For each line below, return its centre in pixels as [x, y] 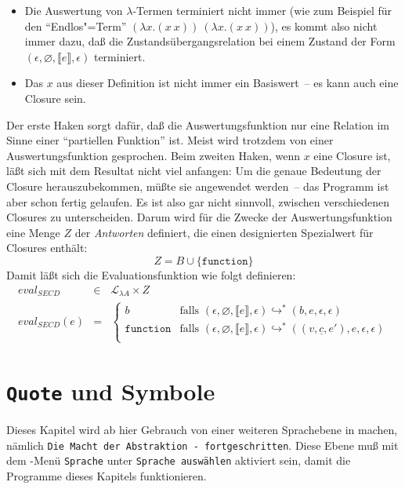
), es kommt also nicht [324, 26]
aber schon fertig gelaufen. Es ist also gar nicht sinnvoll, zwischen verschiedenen [198, 201]
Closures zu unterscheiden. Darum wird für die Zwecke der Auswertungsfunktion [199, 217]
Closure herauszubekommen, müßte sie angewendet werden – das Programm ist [198, 186]
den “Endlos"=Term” [76, 26]
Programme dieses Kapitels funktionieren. [107, 475]
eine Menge [33, 232]
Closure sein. [55, 98]
